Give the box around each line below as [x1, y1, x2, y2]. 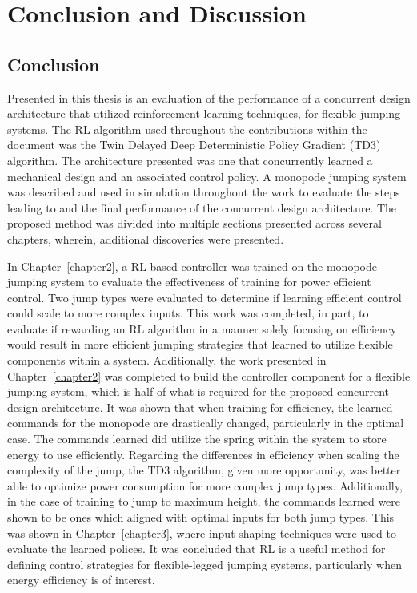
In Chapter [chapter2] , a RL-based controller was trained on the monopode [7, 257, 377, 274]
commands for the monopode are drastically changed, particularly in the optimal [7, 414, 404, 431]
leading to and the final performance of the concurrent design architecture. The [7, 199, 397, 216]
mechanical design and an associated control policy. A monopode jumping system [7, 167, 407, 184]
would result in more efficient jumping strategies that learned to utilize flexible [7, 336, 393, 353]
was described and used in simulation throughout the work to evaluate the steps [7, 184, 400, 200]
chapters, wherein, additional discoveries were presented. [7, 230, 284, 247]
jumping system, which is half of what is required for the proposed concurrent [7, 383, 390, 400]
